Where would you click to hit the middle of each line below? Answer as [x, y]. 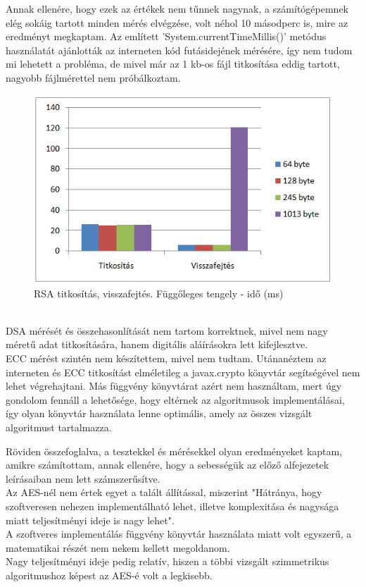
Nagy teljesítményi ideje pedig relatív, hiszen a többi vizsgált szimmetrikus [168, 561]
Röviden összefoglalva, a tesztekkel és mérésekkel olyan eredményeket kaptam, [174, 451]
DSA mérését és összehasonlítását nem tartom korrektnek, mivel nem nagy [167, 330]
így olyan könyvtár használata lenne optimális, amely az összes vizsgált [159, 413]
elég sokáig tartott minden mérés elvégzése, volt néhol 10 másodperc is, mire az [177, 22]
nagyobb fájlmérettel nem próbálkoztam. [93, 77]
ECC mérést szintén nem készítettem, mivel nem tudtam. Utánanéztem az [166, 358]
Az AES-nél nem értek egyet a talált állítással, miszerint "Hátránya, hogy [164, 492]
